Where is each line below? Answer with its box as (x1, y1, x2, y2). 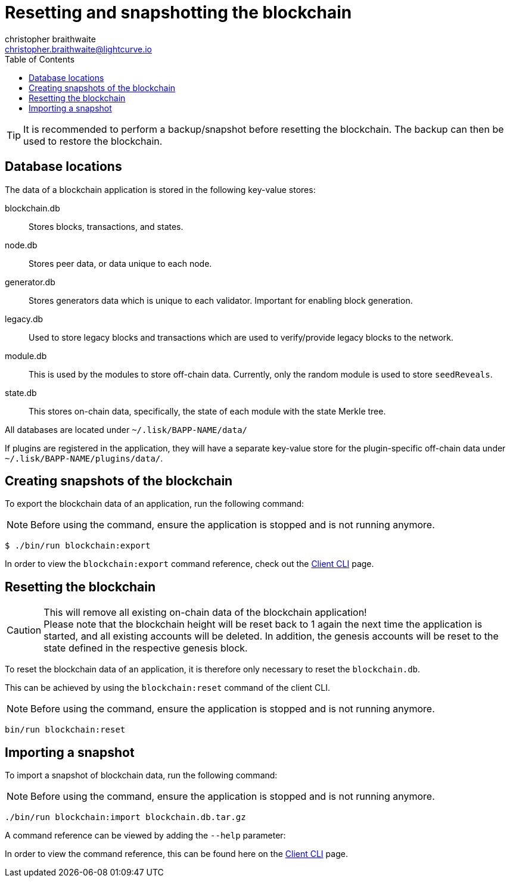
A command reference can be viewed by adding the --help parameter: (5, 830, 286, 841)
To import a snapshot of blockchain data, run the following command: (5, 770, 278, 781)
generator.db (5, 276, 55, 287)
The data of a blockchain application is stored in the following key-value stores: (5, 184, 316, 195)
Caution (7, 624, 42, 637)
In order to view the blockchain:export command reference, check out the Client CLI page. (5, 559, 374, 569)
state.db (5, 387, 37, 398)
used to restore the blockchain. (23, 135, 163, 147)
